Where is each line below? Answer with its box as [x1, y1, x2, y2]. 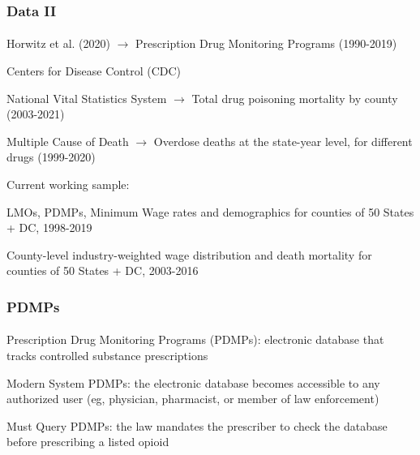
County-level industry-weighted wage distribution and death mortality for [6, 246, 372, 263]
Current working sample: [6, 176, 130, 192]
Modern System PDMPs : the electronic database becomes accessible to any [6, 374, 380, 391]
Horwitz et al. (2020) [6, 35, 110, 52]
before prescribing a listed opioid [6, 433, 169, 450]
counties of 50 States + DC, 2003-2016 [6, 262, 199, 279]
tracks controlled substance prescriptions [6, 347, 208, 363]
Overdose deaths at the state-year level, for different [153, 132, 413, 149]
